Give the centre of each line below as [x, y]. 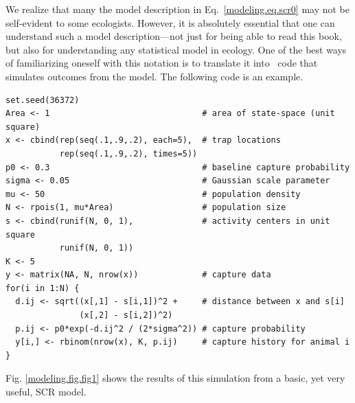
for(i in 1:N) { [43, 288]
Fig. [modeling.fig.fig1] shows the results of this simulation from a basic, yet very [175, 378]
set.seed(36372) [43, 100]
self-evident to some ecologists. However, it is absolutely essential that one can [170, 22]
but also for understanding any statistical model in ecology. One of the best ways [176, 49]
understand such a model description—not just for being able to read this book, [174, 36]
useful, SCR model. [46, 392]
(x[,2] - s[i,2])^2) [126, 315]
